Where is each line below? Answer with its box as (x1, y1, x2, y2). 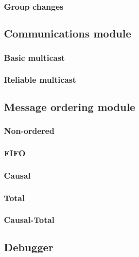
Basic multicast (4, 51, 65, 63)
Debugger (4, 239, 53, 254)
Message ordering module (4, 99, 136, 114)
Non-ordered (4, 125, 54, 137)
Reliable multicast (4, 73, 76, 86)
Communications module (4, 26, 131, 41)
